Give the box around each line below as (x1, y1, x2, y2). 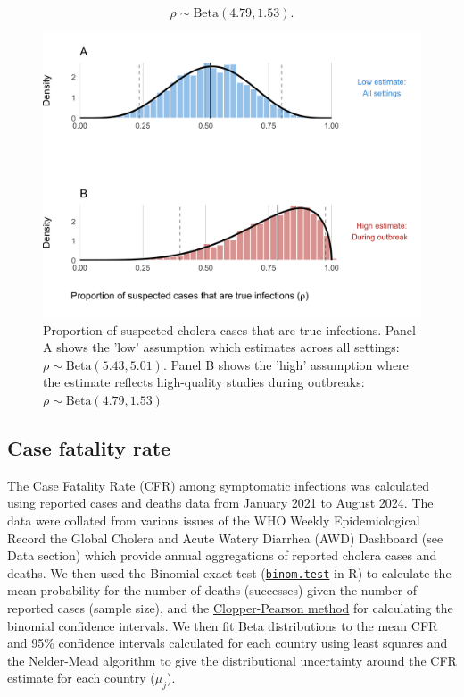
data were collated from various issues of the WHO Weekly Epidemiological (7, 510, 420, 529)
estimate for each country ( (7, 668, 155, 687)
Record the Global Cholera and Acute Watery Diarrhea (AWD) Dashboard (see (7, 528, 443, 547)
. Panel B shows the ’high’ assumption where (162, 355, 409, 374)
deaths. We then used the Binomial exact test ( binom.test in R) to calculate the (7, 563, 452, 582)
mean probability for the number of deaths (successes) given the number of (7, 581, 418, 600)
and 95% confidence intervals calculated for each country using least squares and (7, 634, 448, 652)
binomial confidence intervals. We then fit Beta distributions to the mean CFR (7, 616, 438, 634)
